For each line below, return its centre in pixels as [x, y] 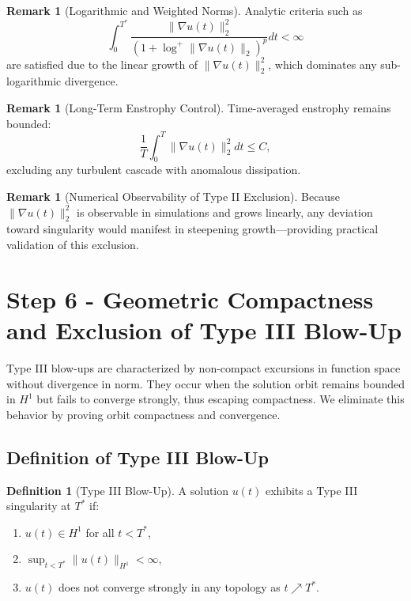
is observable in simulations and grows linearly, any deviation [225, 212]
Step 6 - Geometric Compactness [190, 299]
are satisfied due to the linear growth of [102, 64]
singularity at [39, 506]
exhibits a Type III [311, 490]
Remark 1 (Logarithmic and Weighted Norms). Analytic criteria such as [185, 10]
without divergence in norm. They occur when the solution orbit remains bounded [205, 383]
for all [100, 532]
